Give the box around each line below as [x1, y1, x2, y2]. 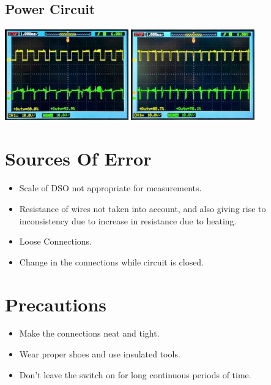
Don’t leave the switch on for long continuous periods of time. [19, 368, 251, 381]
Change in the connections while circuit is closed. [19, 255, 204, 268]
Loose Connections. [19, 235, 92, 248]
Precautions [5, 291, 107, 316]
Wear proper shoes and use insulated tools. [19, 348, 180, 360]
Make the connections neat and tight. [19, 327, 160, 340]
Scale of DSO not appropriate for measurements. [19, 181, 202, 194]
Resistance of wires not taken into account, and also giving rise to [19, 202, 266, 215]
